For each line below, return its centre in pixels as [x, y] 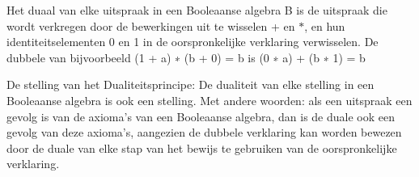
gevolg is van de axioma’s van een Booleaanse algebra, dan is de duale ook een [201, 116]
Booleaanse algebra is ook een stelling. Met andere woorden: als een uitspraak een [209, 100]
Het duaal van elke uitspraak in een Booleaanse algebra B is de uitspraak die [197, 10]
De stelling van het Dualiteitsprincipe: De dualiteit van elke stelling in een [190, 84]
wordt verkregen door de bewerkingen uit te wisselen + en [151, 25]
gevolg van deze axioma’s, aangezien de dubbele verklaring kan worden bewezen [204, 132]
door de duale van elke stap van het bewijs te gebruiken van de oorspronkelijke [202, 147]
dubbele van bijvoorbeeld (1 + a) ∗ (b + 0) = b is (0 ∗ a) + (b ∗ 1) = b [186, 57]
